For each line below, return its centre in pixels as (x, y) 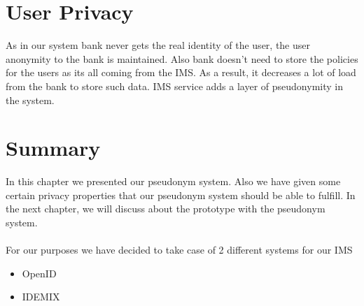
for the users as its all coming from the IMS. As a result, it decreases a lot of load (181, 72)
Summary (53, 148)
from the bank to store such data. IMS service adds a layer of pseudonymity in (174, 86)
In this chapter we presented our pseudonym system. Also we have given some (173, 181)
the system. (30, 100)
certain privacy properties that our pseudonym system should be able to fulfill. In (181, 195)
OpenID (39, 273)
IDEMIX (41, 297)
